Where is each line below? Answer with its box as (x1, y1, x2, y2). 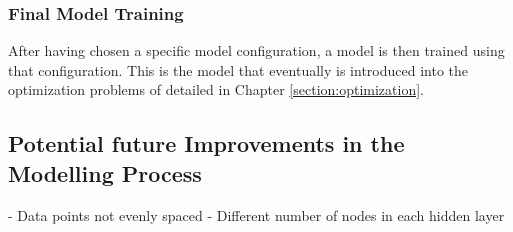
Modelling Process (8, 157, 202, 188)
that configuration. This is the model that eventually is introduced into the (8, 59, 469, 80)
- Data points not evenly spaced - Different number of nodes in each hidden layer (8, 204, 505, 225)
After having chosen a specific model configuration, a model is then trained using (8, 40, 505, 61)
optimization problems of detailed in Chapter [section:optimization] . (8, 79, 425, 100)
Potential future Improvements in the (8, 128, 405, 159)
